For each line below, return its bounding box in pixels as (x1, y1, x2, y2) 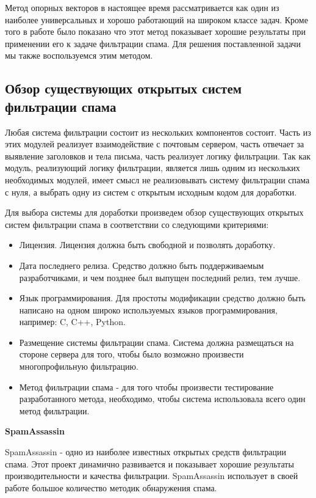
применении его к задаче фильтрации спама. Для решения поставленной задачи (5, 37, 301, 49)
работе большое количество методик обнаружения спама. (5, 481, 217, 494)
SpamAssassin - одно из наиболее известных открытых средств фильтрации (5, 445, 286, 458)
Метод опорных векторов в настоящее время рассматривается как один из (5, 1, 279, 13)
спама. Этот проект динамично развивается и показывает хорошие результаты (5, 457, 294, 470)
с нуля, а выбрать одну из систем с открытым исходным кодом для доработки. (5, 185, 297, 198)
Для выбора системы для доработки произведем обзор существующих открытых (5, 206, 304, 219)
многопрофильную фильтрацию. (19, 360, 138, 373)
